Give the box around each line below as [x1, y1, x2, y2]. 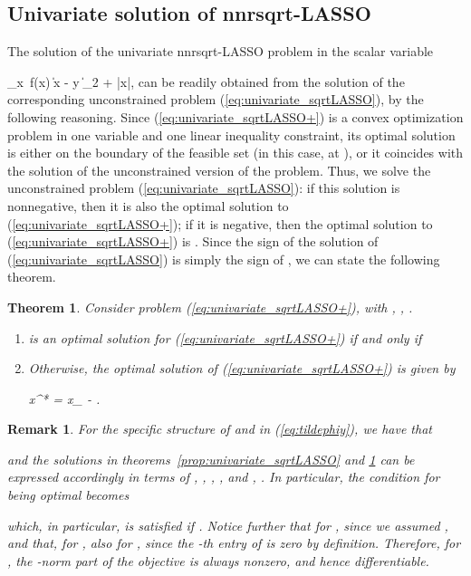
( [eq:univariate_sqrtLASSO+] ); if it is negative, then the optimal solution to [7, 214, 433, 233]
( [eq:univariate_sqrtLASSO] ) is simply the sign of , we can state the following [7, 249, 440, 268]
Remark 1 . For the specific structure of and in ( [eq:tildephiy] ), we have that [7, 419, 432, 438]
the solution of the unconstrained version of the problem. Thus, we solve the [7, 160, 431, 179]
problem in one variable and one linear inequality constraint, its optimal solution [7, 125, 456, 144]
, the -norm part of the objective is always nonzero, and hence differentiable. [7, 551, 429, 570]
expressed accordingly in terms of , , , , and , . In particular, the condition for [7, 467, 440, 486]
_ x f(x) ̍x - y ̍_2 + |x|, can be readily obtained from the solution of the [7, 72, 405, 91]
